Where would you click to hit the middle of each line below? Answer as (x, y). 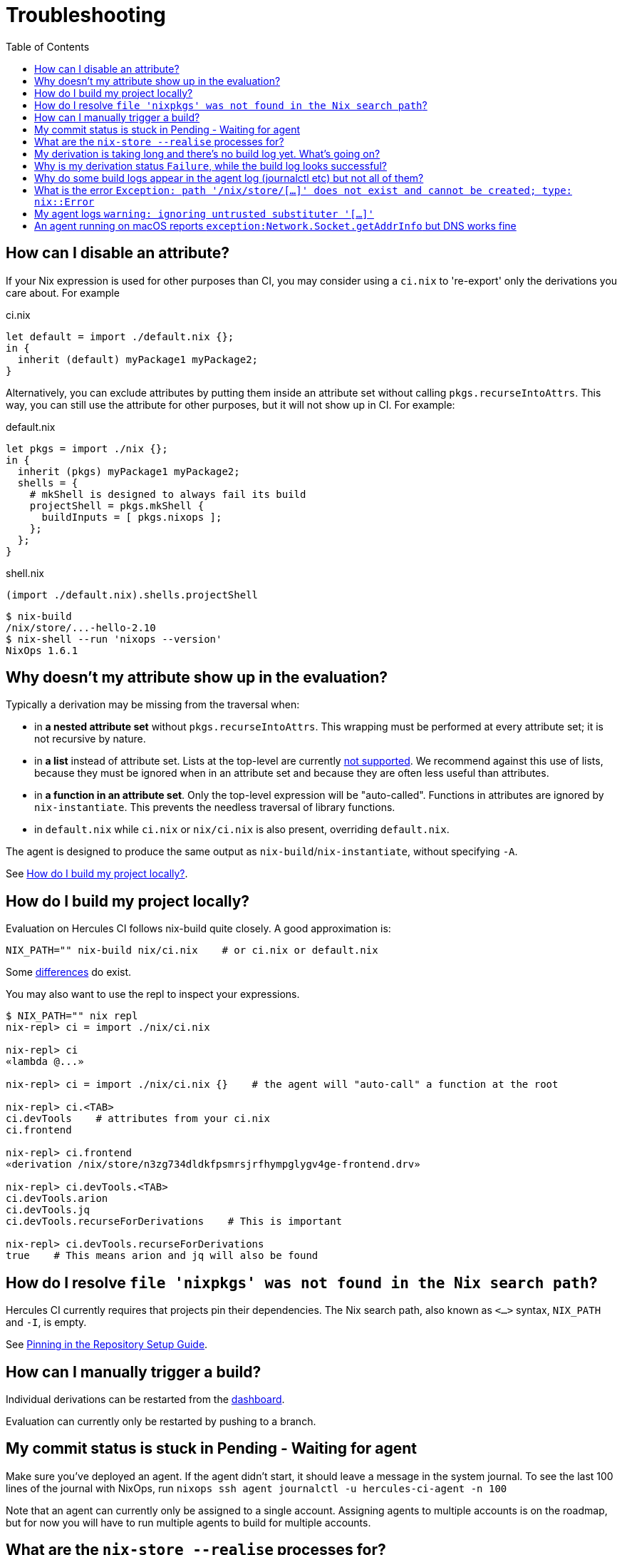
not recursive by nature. (90, 739)
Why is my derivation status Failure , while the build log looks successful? (211, 165)
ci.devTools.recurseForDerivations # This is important (174, 1222)
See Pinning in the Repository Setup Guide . (107, 1345)
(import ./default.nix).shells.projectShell (132, 595)
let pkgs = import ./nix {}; (87, 448)
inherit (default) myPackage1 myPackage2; (138, 359)
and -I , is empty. (46, 1322)
